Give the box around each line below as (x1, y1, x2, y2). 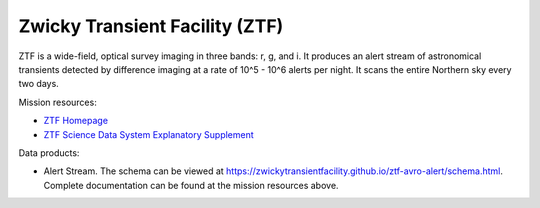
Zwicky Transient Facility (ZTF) (18, 15, 284, 37)
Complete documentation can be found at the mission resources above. (43, 179, 339, 191)
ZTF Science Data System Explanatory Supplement (43, 128, 254, 140)
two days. (18, 78, 59, 90)
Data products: (18, 146, 80, 159)
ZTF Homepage (43, 115, 109, 127)
